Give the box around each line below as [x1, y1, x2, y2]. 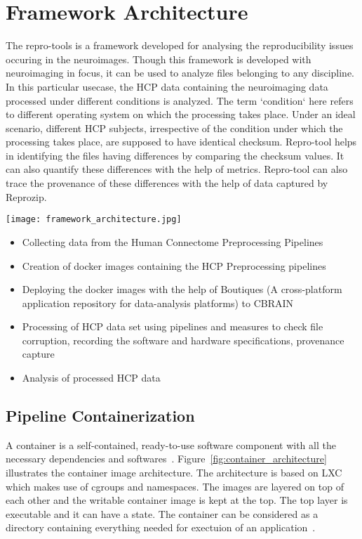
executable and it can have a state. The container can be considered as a [6, 506, 319, 521]
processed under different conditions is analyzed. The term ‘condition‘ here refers [6, 93, 354, 108]
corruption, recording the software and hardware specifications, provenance [22, 332, 344, 347]
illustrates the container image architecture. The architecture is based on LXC [6, 465, 342, 480]
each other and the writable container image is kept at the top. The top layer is [6, 493, 348, 507]
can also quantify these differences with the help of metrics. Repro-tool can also [6, 162, 348, 176]
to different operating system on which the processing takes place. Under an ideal [6, 107, 356, 122]
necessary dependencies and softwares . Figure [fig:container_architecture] [6, 451, 327, 466]
